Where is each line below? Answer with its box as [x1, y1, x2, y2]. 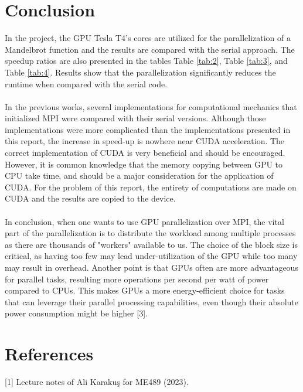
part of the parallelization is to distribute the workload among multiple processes [5, 227, 296, 239]
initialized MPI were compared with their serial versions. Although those [5, 112, 266, 124]
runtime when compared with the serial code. [5, 77, 168, 90]
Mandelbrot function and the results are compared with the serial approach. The [5, 43, 295, 55]
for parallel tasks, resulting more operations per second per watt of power [5, 272, 269, 285]
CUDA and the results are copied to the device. [5, 192, 176, 204]
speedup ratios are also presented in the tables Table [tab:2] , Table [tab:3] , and [5, 54, 288, 67]
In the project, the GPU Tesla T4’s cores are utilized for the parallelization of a [5, 32, 291, 44]
